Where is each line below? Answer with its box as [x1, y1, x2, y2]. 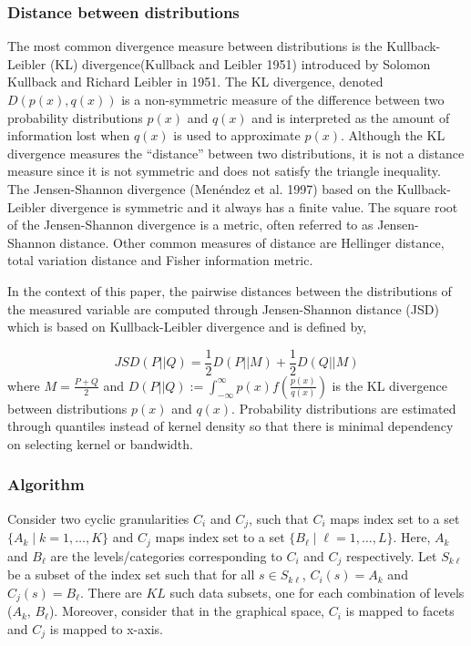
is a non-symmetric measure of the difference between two [121, 90, 445, 108]
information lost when [7, 126, 130, 145]
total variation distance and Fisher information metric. [7, 251, 313, 270]
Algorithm [7, 473, 85, 496]
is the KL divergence [332, 375, 447, 395]
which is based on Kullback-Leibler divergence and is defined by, [7, 317, 367, 336]
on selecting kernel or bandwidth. [7, 434, 193, 453]
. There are [80, 582, 142, 601]
